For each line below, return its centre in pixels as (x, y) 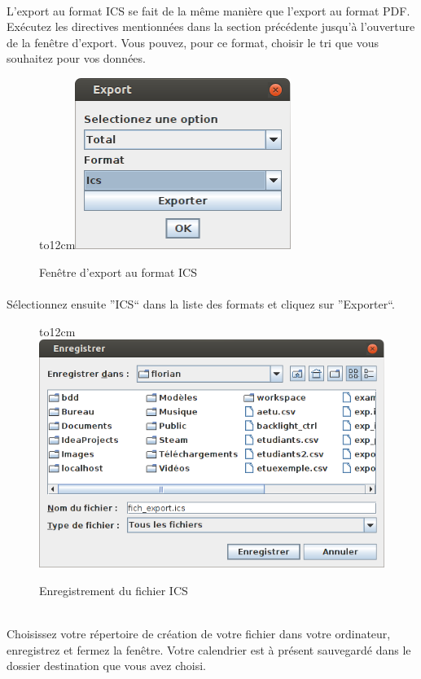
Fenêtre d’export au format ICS (118, 272)
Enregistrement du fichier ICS (114, 590)
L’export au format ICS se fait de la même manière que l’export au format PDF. (208, 10)
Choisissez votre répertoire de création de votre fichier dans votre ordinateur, (199, 633)
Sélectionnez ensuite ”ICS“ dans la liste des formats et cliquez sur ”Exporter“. (201, 304)
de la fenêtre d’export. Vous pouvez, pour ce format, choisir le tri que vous (193, 42)
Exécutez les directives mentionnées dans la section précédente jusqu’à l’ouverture (211, 26)
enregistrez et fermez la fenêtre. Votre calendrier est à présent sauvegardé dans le (209, 649)
